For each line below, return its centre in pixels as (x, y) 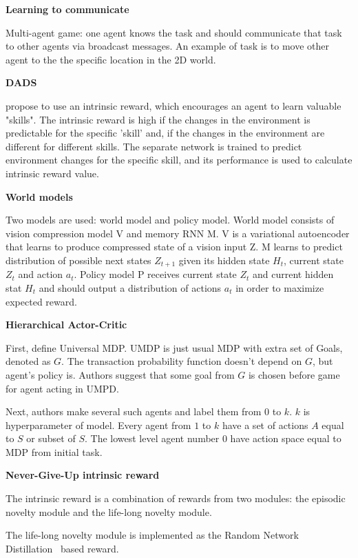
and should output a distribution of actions (130, 287)
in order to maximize (280, 287)
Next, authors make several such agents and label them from (134, 411)
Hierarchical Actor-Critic (66, 325)
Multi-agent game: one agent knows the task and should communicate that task (174, 32)
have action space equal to (286, 438)
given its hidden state (224, 260)
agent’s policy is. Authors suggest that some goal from (120, 374)
